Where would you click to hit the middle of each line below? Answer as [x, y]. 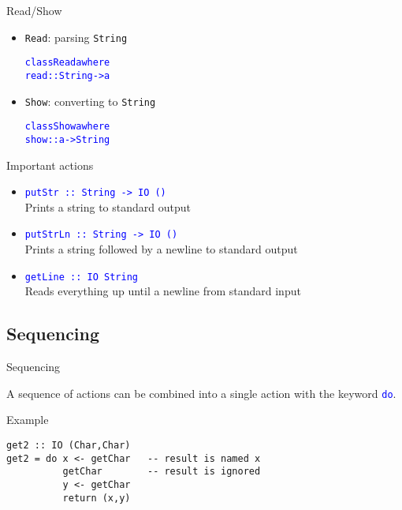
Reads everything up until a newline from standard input [163, 291]
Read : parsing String [76, 37]
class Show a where [67, 127]
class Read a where [67, 63]
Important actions [50, 165]
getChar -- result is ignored [162, 472]
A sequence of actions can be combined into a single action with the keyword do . [201, 393]
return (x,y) [97, 498]
